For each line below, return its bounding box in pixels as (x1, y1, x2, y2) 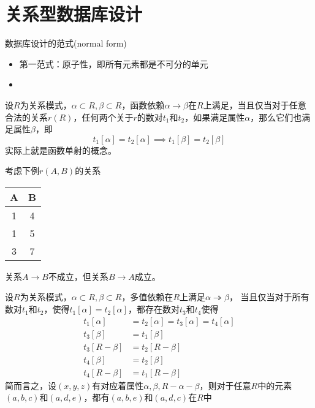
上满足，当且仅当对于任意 (203, 98, 306, 111)
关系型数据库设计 (5, 1, 143, 26)
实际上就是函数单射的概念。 (5, 143, 116, 156)
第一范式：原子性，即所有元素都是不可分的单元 (19, 57, 208, 70)
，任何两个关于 (73, 110, 134, 123)
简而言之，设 (5, 379, 56, 391)
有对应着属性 (92, 379, 144, 391)
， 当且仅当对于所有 (229, 290, 309, 303)
